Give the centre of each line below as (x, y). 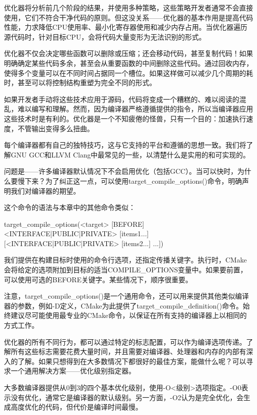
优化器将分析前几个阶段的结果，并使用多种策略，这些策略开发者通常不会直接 (128, 7)
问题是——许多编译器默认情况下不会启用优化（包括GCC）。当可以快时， (121, 171)
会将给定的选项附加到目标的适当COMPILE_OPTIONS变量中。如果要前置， (126, 270)
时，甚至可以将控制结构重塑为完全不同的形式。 (80, 82)
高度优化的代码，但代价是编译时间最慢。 (76, 407)
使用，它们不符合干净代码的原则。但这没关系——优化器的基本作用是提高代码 (128, 17)
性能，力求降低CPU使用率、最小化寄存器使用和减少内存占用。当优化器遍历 (126, 27)
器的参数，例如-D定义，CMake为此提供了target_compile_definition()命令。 (124, 305)
